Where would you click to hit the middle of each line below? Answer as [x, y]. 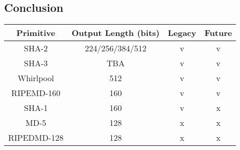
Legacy [182, 33]
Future [218, 33]
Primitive [36, 33]
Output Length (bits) [116, 33]
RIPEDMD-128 [36, 138]
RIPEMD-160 [36, 93]
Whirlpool [36, 78]
